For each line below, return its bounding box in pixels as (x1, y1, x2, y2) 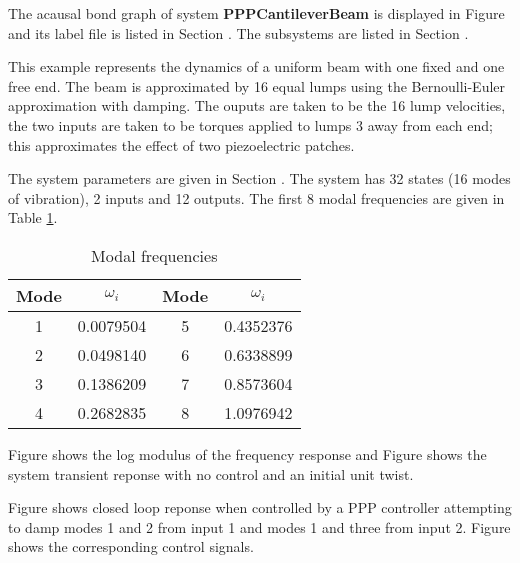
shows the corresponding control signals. (8, 536, 254, 557)
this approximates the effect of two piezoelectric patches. (8, 134, 355, 155)
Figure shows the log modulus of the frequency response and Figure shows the (8, 443, 487, 464)
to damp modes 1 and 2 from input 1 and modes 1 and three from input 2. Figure (8, 516, 511, 537)
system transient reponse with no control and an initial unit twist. (8, 463, 414, 484)
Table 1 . (8, 207, 58, 228)
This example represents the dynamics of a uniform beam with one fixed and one (8, 56, 505, 77)
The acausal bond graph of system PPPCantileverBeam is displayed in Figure (8, 3, 505, 23)
